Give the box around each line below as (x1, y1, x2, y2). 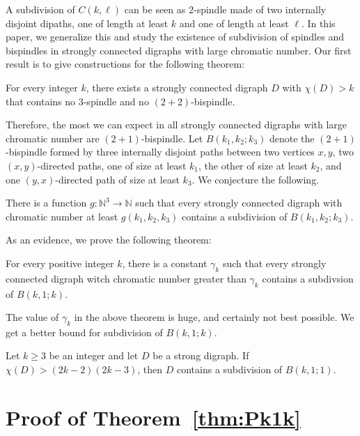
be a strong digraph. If (152, 348, 249, 363)
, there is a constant (122, 255, 208, 270)
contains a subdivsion (262, 271, 354, 285)
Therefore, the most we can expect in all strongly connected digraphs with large (6, 117, 347, 132)
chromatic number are (6, 130, 100, 145)
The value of (6, 310, 59, 324)
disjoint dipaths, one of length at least (6, 15, 169, 30)
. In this (301, 15, 336, 30)
